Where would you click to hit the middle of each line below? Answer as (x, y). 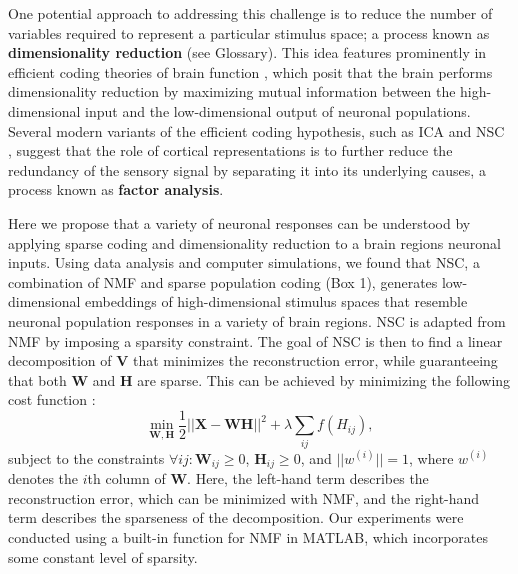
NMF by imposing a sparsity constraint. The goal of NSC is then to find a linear (255, 340)
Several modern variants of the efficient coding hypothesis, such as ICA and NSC (256, 130)
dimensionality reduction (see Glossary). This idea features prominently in (247, 52)
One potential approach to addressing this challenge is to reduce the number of (250, 13)
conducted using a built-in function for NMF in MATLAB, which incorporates (248, 536)
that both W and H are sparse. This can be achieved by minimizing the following (259, 379)
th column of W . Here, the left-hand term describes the (258, 478)
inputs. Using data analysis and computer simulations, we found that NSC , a (244, 262)
